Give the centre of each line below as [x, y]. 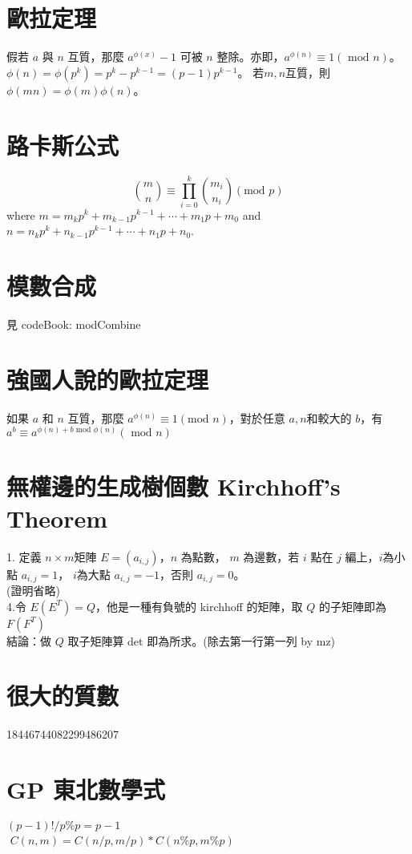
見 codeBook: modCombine [74, 324]
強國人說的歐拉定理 [108, 379]
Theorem [57, 518]
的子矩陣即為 [353, 606]
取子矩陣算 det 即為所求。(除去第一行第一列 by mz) [202, 640]
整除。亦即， [250, 57]
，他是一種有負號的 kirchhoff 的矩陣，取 [199, 606]
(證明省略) [33, 590]
